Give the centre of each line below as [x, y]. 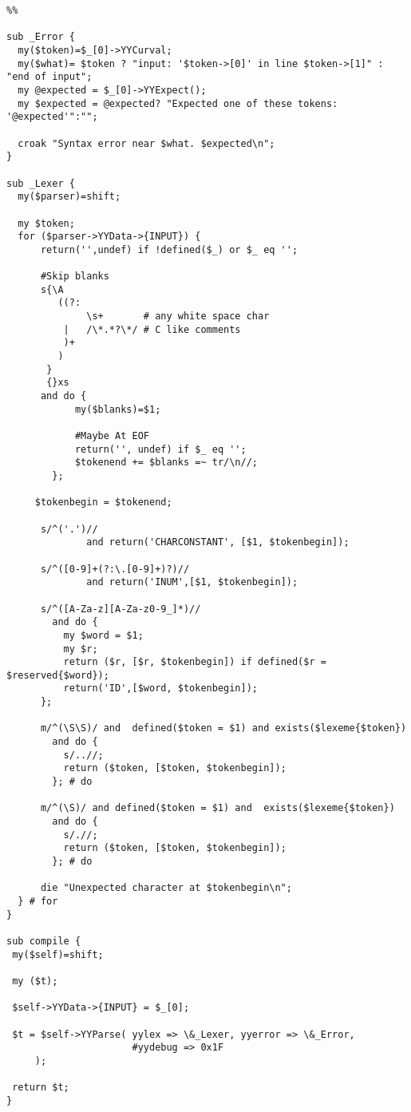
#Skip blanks [75, 277]
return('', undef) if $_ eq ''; [160, 449]
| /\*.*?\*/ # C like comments [152, 329]
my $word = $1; [103, 635]
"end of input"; [49, 77]
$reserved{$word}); [58, 675]
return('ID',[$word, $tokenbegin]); [160, 689]
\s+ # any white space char [178, 317]
